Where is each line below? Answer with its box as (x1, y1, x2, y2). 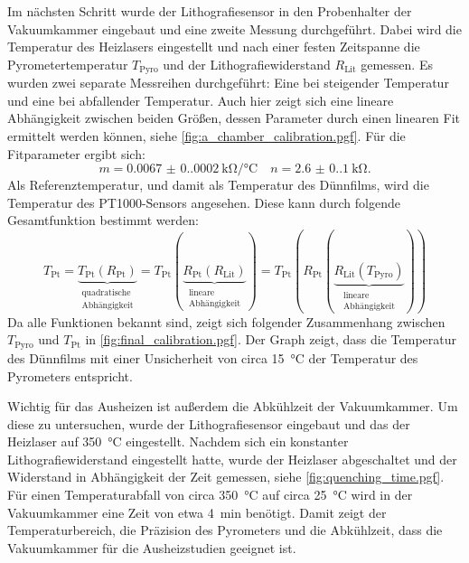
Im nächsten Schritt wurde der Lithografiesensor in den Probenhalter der (7, 2, 412, 20)
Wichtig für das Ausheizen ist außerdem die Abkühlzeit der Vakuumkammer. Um (7, 397, 458, 416)
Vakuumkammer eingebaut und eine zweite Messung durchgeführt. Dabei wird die (7, 19, 462, 38)
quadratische (81, 287, 131, 297)
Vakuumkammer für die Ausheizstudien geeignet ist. (7, 538, 296, 557)
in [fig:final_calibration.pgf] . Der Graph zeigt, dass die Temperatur (85, 330, 456, 349)
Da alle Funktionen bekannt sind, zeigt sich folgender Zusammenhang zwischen (7, 312, 446, 331)
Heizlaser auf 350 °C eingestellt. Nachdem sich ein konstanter (7, 432, 349, 451)
